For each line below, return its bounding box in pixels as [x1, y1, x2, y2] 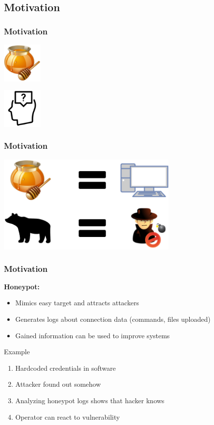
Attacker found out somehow [15, 379, 101, 389]
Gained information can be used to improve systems [15, 330, 170, 340]
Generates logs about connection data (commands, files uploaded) [15, 314, 211, 324]
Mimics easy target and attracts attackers [15, 298, 139, 308]
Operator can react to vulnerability [15, 411, 120, 422]
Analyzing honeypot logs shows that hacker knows [15, 395, 165, 406]
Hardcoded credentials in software [15, 362, 116, 373]
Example [4, 346, 30, 357]
